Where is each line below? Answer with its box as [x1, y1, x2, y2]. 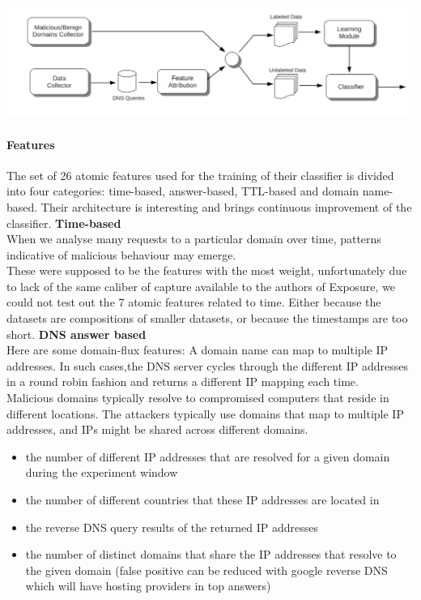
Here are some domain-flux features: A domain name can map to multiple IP [6, 341, 388, 358]
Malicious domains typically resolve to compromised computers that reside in [6, 389, 389, 406]
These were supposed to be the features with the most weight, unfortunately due [6, 262, 407, 279]
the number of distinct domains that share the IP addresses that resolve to [25, 546, 397, 563]
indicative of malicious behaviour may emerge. [6, 246, 236, 263]
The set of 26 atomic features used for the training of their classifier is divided [6, 166, 394, 183]
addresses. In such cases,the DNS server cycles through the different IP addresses [6, 357, 409, 374]
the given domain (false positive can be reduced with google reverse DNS [25, 561, 388, 578]
